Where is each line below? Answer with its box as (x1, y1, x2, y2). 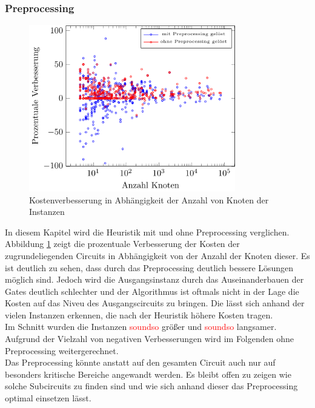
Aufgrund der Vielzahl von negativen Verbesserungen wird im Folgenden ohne (5, 332, 294, 345)
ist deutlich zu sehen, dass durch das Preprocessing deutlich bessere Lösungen (5, 261, 294, 274)
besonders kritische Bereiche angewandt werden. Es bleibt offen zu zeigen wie (5, 367, 291, 380)
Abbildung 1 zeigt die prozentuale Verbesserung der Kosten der (5, 237, 240, 250)
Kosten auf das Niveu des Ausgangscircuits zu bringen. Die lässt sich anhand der (5, 297, 305, 309)
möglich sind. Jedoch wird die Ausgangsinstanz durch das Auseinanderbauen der (5, 273, 304, 286)
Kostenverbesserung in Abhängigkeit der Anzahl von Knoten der (29, 193, 269, 206)
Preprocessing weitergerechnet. (5, 344, 119, 357)
